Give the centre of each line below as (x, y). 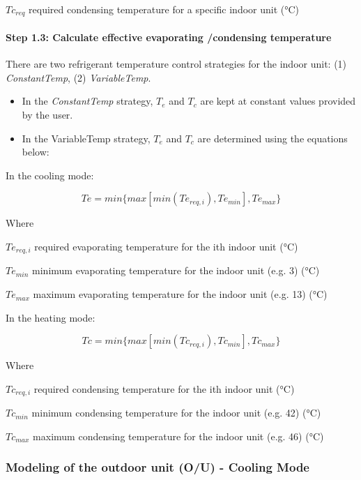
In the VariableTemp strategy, (86, 138)
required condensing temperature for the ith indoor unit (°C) (164, 388)
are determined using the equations (272, 138)
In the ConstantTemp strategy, (87, 101)
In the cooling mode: (50, 175)
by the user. (47, 115)
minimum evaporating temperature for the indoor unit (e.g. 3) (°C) (176, 270)
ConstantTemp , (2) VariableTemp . (78, 77)
